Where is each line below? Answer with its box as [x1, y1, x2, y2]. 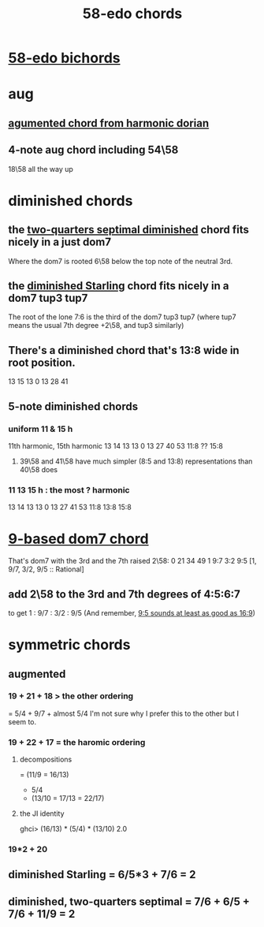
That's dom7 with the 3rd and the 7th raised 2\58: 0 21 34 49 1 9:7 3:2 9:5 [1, [8, 557, 257, 566]
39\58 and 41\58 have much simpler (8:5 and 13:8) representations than [19, 456, 253, 466]
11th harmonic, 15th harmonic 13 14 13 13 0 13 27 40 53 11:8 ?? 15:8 [8, 441, 223, 450]
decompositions [19, 754, 73, 765]
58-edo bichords [8, 49, 121, 67]
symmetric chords [8, 636, 131, 654]
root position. [8, 356, 76, 369]
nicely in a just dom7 [8, 236, 112, 249]
